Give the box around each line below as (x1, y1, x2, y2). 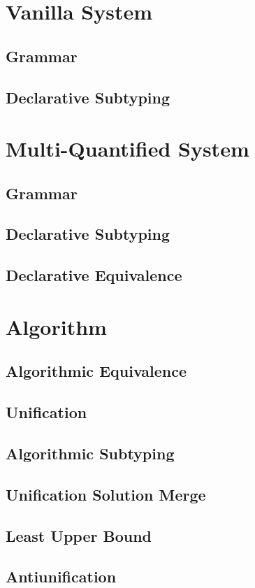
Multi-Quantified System (6, 134, 249, 163)
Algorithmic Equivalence (6, 360, 187, 382)
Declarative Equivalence (6, 264, 182, 286)
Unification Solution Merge (6, 483, 206, 505)
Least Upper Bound (6, 524, 152, 546)
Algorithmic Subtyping (6, 442, 175, 464)
